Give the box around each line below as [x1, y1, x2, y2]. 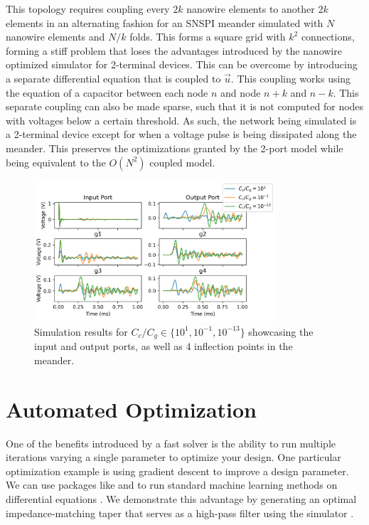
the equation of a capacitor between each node [6, 85, 208, 100]
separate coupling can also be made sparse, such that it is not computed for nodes [6, 99, 364, 114]
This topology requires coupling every [6, 1, 170, 16]
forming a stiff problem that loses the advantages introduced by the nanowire [6, 43, 342, 58]
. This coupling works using [230, 70, 351, 85]
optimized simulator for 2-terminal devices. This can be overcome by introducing [6, 57, 358, 72]
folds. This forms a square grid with [129, 29, 286, 44]
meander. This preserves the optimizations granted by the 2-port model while [6, 140, 343, 155]
